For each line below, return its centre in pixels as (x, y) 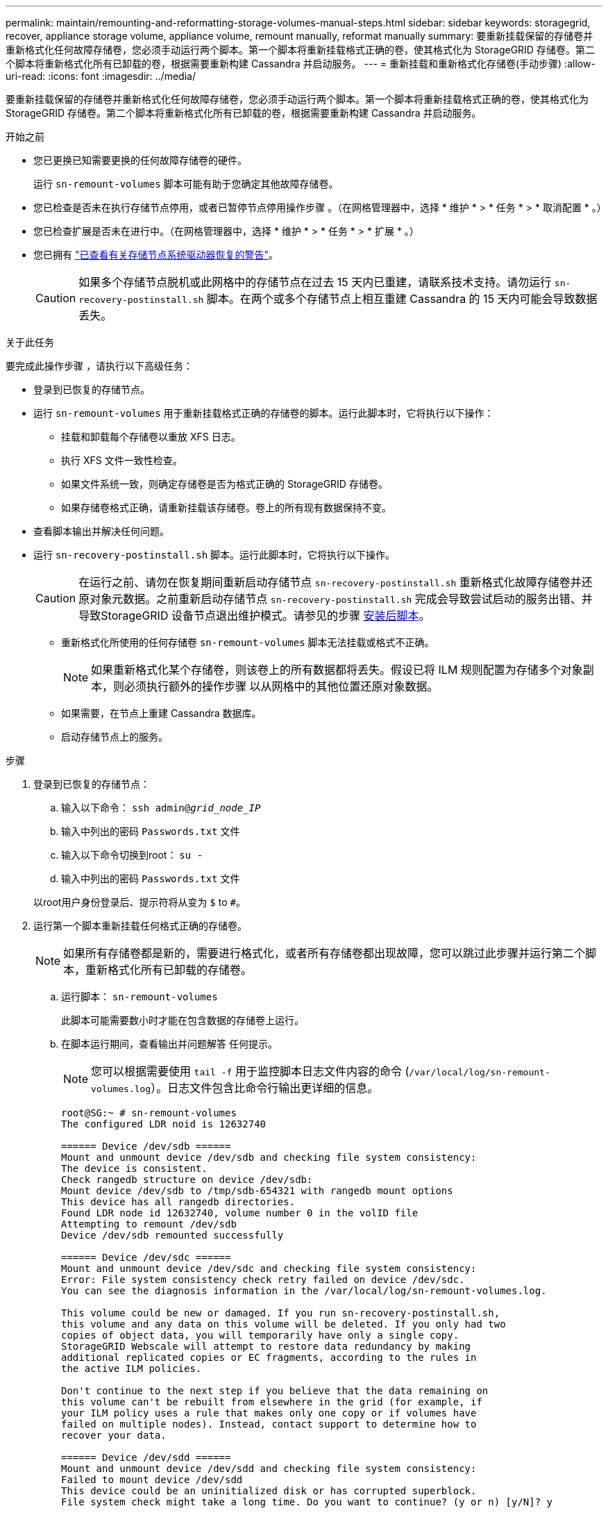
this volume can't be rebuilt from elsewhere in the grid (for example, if (272, 1402)
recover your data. (114, 1435)
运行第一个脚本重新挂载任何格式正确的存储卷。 (140, 926)
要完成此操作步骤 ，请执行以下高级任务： (99, 366)
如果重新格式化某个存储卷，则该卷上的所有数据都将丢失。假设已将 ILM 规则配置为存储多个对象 (337, 670)
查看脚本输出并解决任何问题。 (101, 531)
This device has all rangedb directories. (178, 1202)
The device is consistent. (134, 1168)
